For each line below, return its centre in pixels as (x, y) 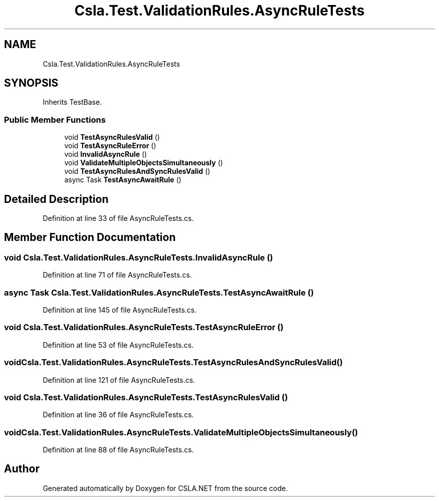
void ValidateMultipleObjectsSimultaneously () (144, 163)
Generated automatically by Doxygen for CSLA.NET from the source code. (165, 488)
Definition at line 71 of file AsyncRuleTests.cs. (117, 275)
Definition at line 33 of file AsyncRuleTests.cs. (118, 218)
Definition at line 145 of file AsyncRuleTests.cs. (120, 310)
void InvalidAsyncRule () (106, 154)
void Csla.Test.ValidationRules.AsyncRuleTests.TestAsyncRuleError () (144, 327)
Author (22, 469)
